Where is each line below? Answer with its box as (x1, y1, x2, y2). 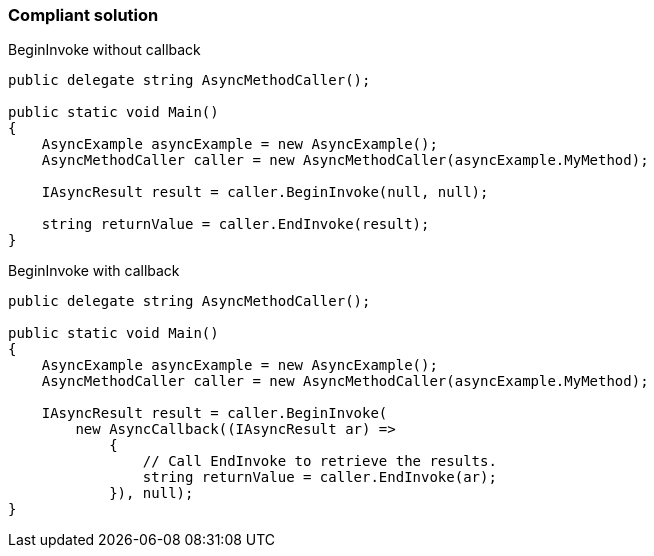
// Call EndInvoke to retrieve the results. (142, 453, 497, 470)
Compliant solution (8, 5, 159, 25)
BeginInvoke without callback (8, 41, 201, 59)
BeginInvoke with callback (8, 262, 180, 280)
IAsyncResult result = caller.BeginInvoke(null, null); (41, 184, 489, 201)
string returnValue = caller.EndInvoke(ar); (142, 469, 497, 486)
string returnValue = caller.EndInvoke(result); (41, 216, 430, 233)
